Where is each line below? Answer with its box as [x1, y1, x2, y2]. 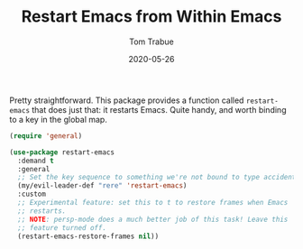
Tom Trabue [129, 36, 174, 47]
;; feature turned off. [17, 223, 106, 232]
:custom [17, 189, 47, 199]
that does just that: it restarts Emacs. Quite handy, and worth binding [31, 104, 287, 115]
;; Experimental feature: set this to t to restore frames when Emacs [17, 198, 289, 207]
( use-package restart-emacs [9, 147, 115, 157]
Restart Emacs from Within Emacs [21, 6, 282, 27]
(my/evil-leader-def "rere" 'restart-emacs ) [17, 181, 188, 190]
